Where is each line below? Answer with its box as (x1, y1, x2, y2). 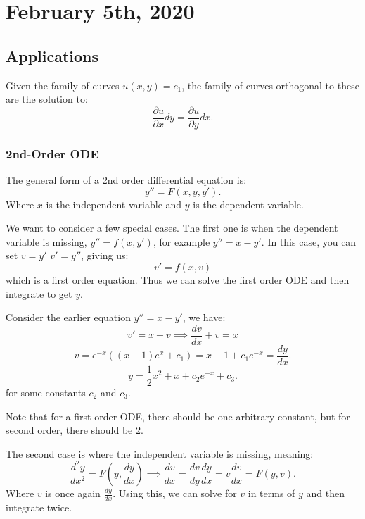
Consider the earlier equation (6, 310, 131, 325)
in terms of (248, 486, 295, 501)
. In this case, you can (261, 234, 357, 249)
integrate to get (6, 286, 72, 301)
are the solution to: (6, 92, 88, 106)
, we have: (182, 310, 226, 325)
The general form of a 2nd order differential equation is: (6, 173, 247, 187)
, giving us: (81, 248, 129, 263)
